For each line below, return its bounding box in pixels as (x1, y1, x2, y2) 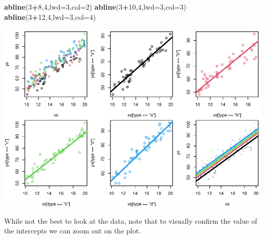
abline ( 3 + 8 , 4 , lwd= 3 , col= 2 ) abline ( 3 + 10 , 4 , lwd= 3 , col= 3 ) (4, 2, 187, 12)
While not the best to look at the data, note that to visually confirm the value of (4, 215, 257, 226)
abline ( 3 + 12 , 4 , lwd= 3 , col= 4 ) (4, 11, 96, 22)
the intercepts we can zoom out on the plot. (4, 225, 141, 236)
